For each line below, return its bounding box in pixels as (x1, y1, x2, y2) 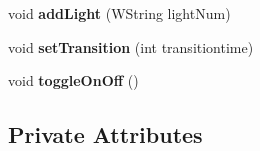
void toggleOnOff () (8, 70, 139, 91)
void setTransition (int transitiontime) (8, 36, 254, 57)
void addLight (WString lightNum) (8, 3, 231, 23)
